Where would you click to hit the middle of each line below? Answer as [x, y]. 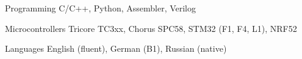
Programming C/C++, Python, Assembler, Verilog [101, 8]
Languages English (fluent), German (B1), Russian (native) [116, 48]
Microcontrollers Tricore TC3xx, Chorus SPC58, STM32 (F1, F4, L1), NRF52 [151, 28]
